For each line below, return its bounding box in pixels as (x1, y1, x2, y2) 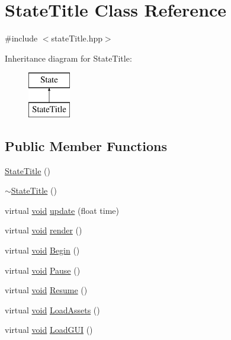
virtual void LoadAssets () (5, 303, 100, 316)
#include (5, 32, 38, 44)
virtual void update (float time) (5, 204, 119, 216)
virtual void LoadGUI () (5, 323, 93, 336)
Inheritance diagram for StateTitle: (5, 52, 132, 64)
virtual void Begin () (5, 244, 80, 256)
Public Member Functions (5, 136, 167, 155)
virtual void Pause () (5, 264, 81, 276)
